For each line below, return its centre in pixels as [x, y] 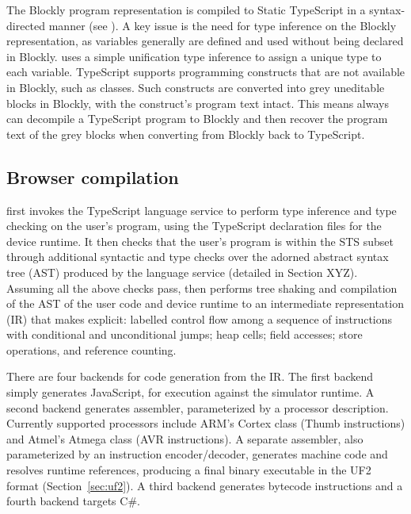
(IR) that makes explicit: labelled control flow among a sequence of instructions [200, 318]
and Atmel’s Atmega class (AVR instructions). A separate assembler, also [185, 438]
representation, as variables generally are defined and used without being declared [205, 41]
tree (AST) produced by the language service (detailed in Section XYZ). [182, 272]
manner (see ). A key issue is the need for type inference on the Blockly [223, 25]
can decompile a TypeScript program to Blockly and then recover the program [197, 119]
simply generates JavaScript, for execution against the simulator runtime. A [190, 392]
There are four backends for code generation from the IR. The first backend [190, 376]
